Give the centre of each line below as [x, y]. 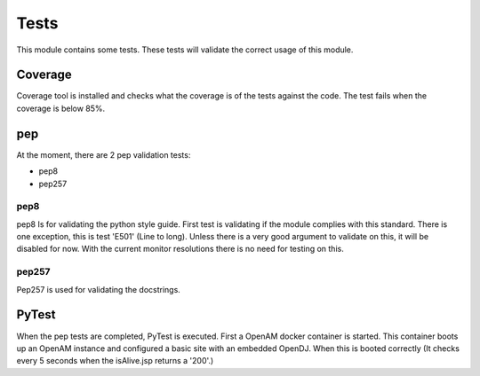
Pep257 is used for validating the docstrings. [99, 289]
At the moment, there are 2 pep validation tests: [104, 154]
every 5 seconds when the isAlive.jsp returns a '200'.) [115, 361]
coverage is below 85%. [61, 108]
